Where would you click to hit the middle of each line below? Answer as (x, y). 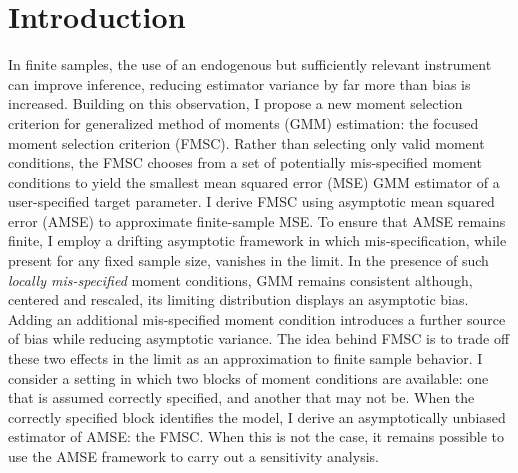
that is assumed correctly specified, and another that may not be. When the (241, 397)
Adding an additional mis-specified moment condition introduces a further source (257, 318)
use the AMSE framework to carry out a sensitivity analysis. (193, 456)
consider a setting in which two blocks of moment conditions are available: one (248, 377)
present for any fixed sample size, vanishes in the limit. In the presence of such (248, 260)
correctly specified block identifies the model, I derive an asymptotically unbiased (257, 416)
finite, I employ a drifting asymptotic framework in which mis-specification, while (257, 240)
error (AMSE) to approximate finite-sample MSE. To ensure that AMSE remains (257, 220)
